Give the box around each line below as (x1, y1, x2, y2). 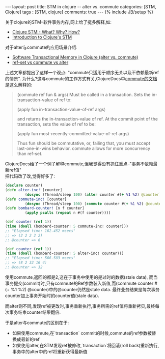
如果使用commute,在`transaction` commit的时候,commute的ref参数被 (12, 330, 152, 336)
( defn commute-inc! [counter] (5, 197, 67, 202)
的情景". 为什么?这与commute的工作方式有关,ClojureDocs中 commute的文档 (5, 76, 157, 82)
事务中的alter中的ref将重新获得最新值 (12, 348, 87, 355)
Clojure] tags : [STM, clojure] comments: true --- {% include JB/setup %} (5, 9, 154, 15)
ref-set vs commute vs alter (12, 60, 69, 65)
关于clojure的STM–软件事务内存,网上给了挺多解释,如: (5, 19, 112, 25)
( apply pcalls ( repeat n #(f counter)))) (25, 210, 111, 215)
